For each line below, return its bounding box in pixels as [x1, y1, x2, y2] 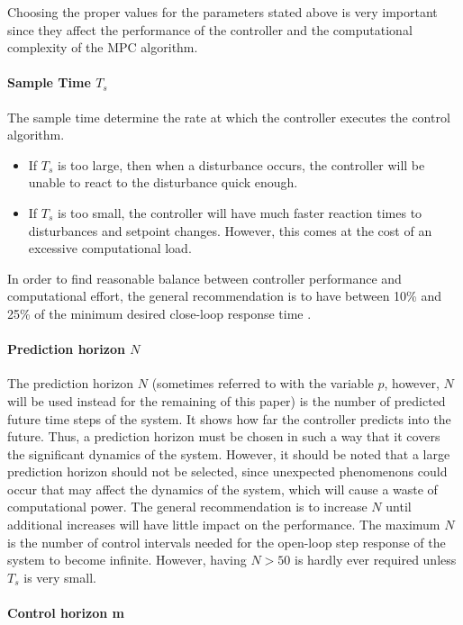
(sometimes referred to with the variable [151, 374, 374, 393]
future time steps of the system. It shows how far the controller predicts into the [7, 409, 451, 428]
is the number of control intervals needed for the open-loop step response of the [7, 532, 446, 551]
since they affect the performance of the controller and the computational [7, 20, 413, 39]
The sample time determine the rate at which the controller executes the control [7, 107, 450, 126]
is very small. [23, 567, 96, 586]
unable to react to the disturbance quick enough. [28, 173, 298, 192]
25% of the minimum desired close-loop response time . [7, 303, 312, 322]
